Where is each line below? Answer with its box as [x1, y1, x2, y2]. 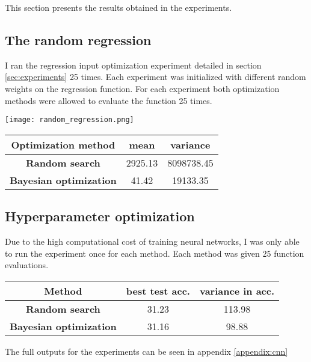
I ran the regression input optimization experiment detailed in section [5, 58, 262, 71]
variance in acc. [199, 283, 275, 298]
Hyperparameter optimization [5, 207, 195, 225]
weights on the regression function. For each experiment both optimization [5, 82, 280, 94]
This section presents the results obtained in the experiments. [5, 1, 232, 13]
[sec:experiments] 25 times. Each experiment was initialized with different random [5, 70, 306, 83]
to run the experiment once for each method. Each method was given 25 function [5, 247, 304, 259]
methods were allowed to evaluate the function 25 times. [5, 94, 212, 106]
